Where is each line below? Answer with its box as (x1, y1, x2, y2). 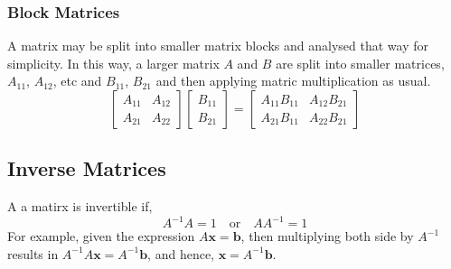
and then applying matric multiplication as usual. (155, 71, 431, 90)
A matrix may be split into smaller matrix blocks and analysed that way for (7, 36, 428, 55)
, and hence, (147, 244, 214, 263)
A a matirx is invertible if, (7, 197, 153, 216)
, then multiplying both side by (240, 227, 414, 246)
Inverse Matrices (7, 154, 166, 182)
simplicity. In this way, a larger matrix (7, 53, 220, 72)
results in (7, 244, 59, 263)
